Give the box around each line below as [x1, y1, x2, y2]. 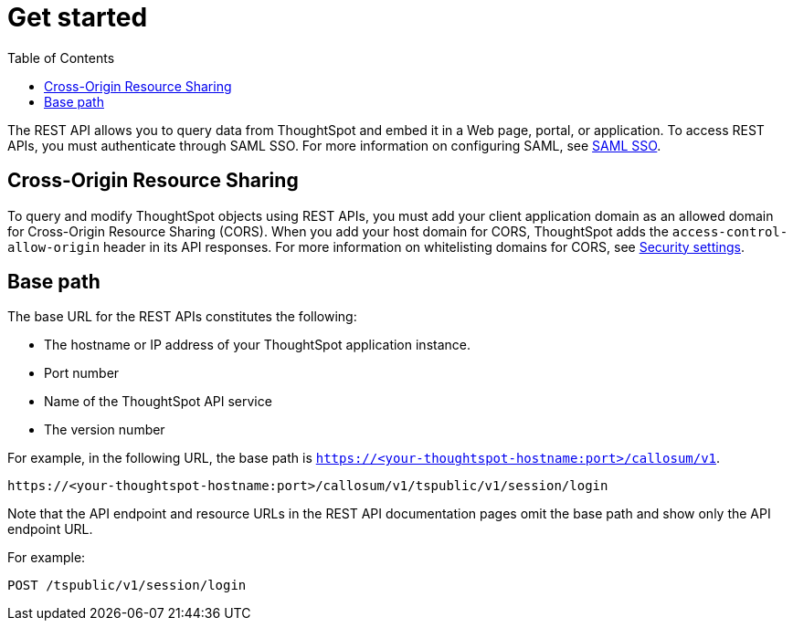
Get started [7, 2, 148, 33]
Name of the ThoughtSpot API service [44, 393, 272, 410]
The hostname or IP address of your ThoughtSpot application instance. [44, 337, 471, 353]
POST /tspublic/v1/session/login [7, 578, 247, 593]
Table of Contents [7, 49, 115, 66]
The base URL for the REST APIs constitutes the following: [7, 309, 357, 325]
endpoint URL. [7, 521, 93, 538]
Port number [44, 365, 120, 382]
